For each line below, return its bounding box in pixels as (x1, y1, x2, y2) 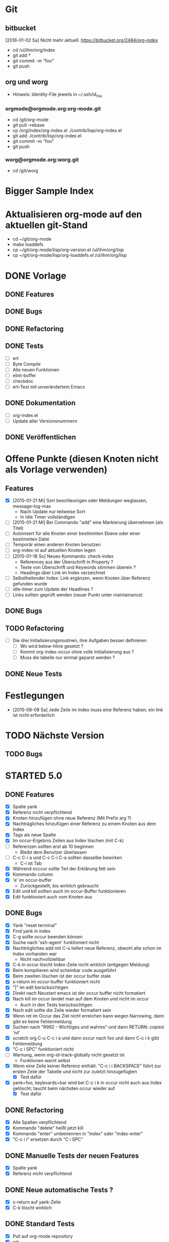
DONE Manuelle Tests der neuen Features (5, 1151, 139, 1160)
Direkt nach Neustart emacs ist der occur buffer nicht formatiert (12, 990, 145, 996)
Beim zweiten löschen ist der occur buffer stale (12, 973, 111, 979)
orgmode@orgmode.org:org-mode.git (5, 105, 101, 112)
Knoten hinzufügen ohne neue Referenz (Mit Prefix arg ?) (12, 815, 132, 821)
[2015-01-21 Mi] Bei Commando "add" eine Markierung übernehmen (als (12, 519, 163, 525)
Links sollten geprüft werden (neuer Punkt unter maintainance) (12, 592, 143, 598)
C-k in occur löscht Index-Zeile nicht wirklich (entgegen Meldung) (12, 961, 150, 968)
